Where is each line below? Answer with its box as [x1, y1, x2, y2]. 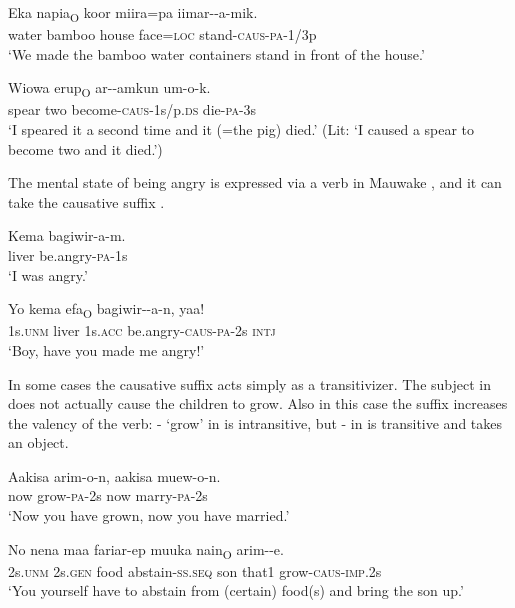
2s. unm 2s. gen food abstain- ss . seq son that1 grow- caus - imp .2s [8, 560, 382, 581]
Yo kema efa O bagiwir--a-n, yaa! [8, 298, 205, 321]
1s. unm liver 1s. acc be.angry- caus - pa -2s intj [8, 320, 276, 341]
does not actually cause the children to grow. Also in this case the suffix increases [8, 393, 508, 414]
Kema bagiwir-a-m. [8, 225, 126, 246]
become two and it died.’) [8, 138, 163, 159]
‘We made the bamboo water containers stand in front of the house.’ [8, 43, 425, 64]
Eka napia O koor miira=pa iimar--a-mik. [8, 2, 258, 25]
